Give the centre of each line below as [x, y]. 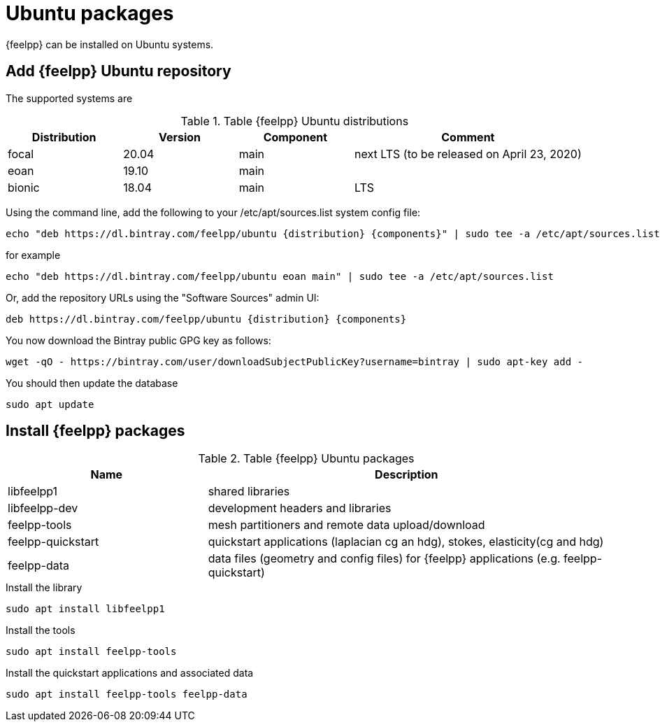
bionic [24, 187]
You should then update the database [92, 383]
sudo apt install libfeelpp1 [85, 609]
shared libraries [249, 492]
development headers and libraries [300, 508]
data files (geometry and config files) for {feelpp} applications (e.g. [384, 559]
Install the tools [41, 630]
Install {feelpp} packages [95, 431]
